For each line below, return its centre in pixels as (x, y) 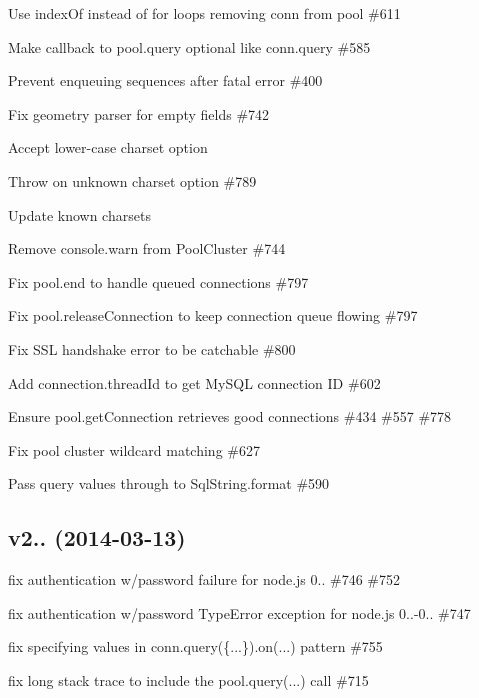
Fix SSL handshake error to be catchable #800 (152, 348)
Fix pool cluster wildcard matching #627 (134, 449)
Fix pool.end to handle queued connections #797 (158, 281)
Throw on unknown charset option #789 (132, 180)
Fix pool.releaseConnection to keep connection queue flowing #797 (213, 315)
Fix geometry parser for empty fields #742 (139, 113)
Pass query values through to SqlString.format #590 (169, 483)
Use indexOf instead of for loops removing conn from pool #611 (204, 13)
